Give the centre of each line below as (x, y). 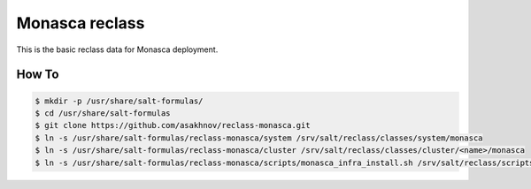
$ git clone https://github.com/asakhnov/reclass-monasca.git (173, 125)
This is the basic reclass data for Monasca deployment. (117, 49)
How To (38, 75)
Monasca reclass (81, 23)
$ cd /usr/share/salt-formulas (103, 113)
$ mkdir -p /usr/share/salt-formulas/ (119, 101)
